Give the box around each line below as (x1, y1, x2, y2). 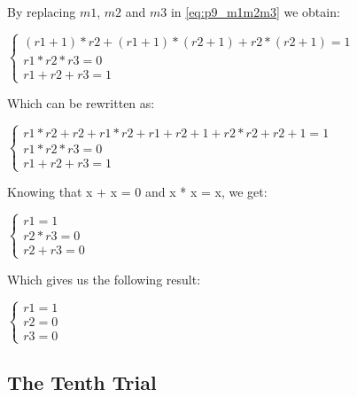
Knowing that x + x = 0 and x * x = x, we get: (7, 183, 268, 201)
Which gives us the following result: (7, 269, 201, 288)
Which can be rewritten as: (7, 94, 155, 113)
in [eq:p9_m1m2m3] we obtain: (170, 3, 340, 20)
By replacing (7, 3, 76, 20)
